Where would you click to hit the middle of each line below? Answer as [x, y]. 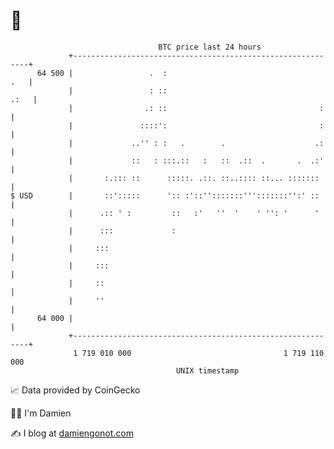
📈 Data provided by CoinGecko [75, 390]
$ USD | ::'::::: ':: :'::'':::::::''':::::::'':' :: [165, 195]
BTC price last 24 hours [210, 47]
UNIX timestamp [207, 370]
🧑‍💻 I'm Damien [41, 413]
